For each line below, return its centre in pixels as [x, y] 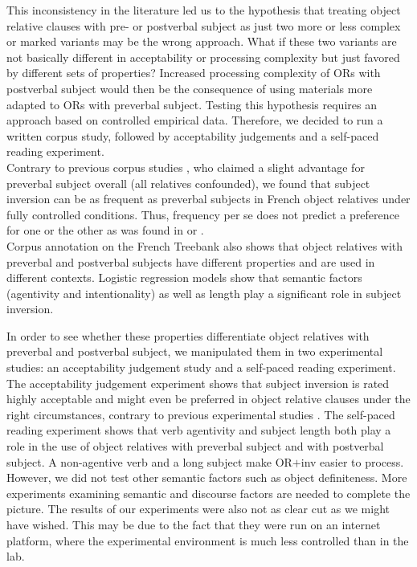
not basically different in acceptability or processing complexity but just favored [203, 57]
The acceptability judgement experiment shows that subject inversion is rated [198, 383]
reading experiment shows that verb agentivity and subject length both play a [199, 430]
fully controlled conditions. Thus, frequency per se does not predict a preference [203, 214]
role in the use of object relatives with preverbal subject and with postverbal [195, 446]
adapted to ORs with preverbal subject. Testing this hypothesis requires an [192, 104]
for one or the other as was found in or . [105, 230]
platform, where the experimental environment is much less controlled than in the [208, 540]
